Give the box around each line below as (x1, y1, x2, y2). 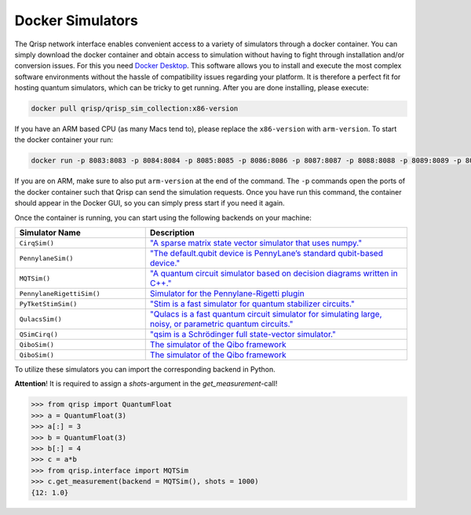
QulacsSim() (19, 315, 62, 323)
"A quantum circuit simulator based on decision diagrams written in (149, 268, 398, 279)
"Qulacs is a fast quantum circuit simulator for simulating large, (149, 309, 382, 320)
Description (149, 228, 195, 238)
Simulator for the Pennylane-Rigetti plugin (149, 288, 305, 298)
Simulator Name (19, 228, 82, 238)
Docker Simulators (14, 12, 139, 29)
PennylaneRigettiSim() (19, 289, 101, 298)
